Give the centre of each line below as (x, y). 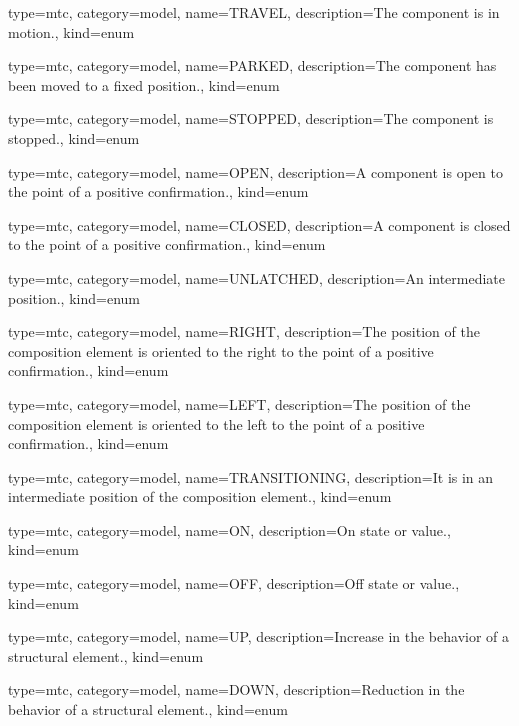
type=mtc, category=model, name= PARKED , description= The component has (252, 65)
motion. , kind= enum (71, 31)
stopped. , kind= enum (74, 137)
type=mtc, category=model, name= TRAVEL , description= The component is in (254, 12)
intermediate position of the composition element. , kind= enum (200, 496)
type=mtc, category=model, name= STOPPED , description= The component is (251, 118)
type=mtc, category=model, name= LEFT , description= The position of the (239, 403)
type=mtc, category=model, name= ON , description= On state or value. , (229, 529)
